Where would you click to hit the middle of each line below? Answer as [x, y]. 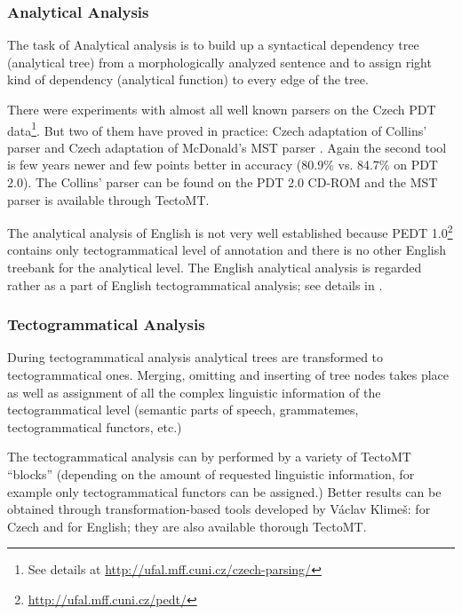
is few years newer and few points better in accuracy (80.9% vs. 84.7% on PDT [223, 165]
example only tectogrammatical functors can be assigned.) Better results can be [224, 491]
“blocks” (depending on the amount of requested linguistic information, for [211, 474]
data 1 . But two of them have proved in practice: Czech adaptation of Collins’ [217, 129]
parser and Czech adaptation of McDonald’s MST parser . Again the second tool [227, 147]
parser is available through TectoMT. [108, 199]
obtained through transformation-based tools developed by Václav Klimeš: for [219, 509]
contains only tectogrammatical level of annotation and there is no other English [227, 250]
